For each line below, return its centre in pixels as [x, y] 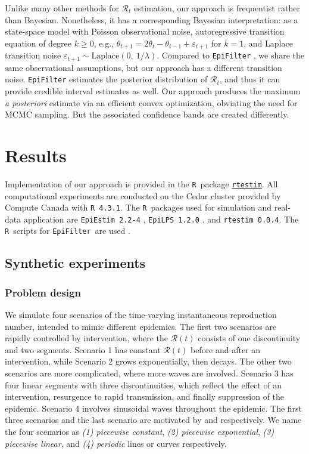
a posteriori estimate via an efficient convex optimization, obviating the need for [151, 102]
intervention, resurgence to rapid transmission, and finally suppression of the [145, 396]
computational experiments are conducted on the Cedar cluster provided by [143, 195]
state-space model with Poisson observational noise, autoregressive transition [145, 31]
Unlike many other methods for [62, 8]
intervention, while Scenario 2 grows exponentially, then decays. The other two [148, 361]
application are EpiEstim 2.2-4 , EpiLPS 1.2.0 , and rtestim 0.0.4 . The [161, 219]
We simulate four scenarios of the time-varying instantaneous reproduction [141, 315]
